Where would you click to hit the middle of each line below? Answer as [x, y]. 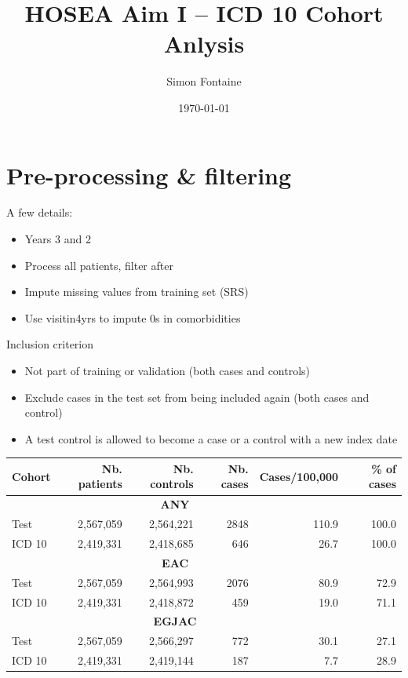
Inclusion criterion [50, 344]
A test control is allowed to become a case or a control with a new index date [211, 438]
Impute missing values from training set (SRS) [137, 292]
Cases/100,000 [299, 476]
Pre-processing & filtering [149, 175]
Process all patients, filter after [99, 265]
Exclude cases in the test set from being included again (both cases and [197, 397]
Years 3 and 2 [58, 239]
